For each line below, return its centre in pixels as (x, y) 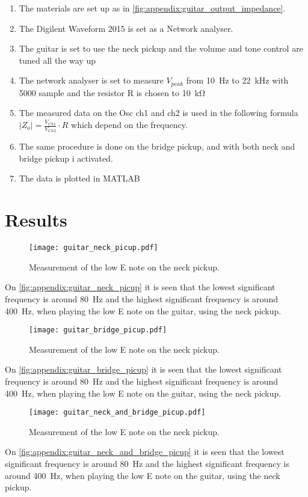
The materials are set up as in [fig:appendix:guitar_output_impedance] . (152, 8)
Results (36, 220)
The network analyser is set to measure (91, 80)
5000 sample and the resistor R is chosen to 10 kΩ (112, 92)
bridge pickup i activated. (66, 158)
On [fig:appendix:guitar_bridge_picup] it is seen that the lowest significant (143, 369)
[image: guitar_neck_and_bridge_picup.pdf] (117, 413)
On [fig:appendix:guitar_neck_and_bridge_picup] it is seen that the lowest (145, 452)
